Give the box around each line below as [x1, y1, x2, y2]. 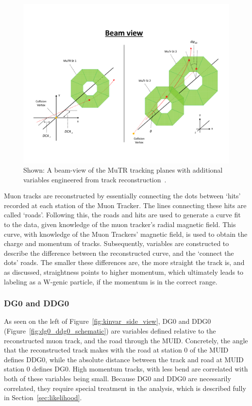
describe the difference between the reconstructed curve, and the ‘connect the [4, 247, 234, 258]
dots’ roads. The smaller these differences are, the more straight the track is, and [4, 257, 245, 267]
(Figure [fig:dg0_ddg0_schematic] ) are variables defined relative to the [4, 326, 216, 336]
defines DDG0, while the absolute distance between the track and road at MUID [4, 354, 244, 364]
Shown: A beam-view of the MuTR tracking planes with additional [23, 165, 223, 175]
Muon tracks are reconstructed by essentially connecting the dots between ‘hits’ [4, 191, 241, 201]
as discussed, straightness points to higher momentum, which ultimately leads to [4, 267, 244, 277]
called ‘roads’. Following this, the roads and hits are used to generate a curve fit [4, 210, 241, 220]
